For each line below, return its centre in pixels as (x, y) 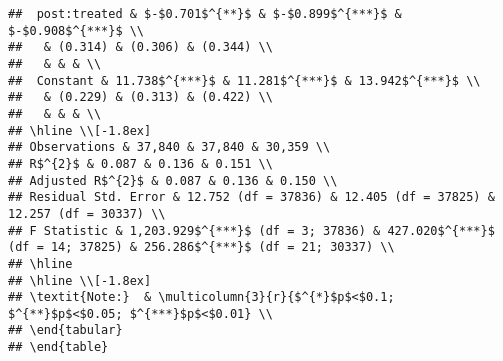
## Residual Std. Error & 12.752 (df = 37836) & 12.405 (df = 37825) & (251, 197)
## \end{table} (58, 347)
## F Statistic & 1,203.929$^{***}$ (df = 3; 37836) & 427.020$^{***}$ (251, 230)
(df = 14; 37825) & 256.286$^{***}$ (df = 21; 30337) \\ (201, 247)
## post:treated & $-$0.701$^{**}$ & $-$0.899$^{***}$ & (205, 14)
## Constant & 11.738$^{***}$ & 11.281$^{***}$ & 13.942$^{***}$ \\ (244, 80)
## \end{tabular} (65, 330)
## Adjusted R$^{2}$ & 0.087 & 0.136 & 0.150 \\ (173, 180)
